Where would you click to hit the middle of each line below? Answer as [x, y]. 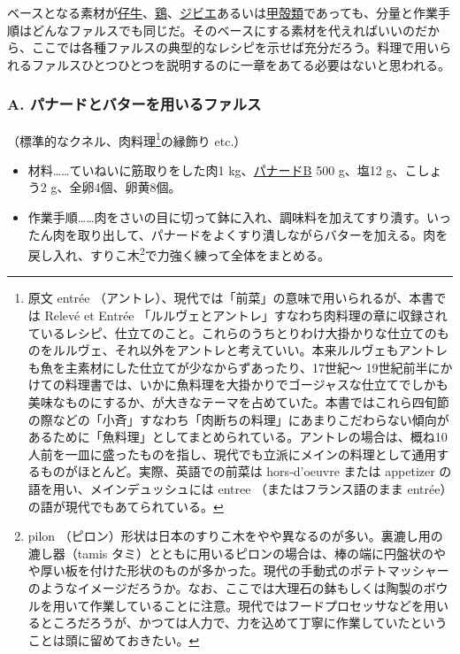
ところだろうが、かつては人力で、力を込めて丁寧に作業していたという [244, 623]
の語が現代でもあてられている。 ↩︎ [126, 506]
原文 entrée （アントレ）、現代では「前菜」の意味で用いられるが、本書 [231, 298]
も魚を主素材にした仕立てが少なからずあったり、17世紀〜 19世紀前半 [228, 367]
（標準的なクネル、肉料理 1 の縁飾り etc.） [127, 139]
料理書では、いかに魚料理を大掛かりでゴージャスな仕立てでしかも [257, 385]
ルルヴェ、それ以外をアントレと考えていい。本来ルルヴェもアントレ [250, 350]
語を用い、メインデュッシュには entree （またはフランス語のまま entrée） [240, 489]
